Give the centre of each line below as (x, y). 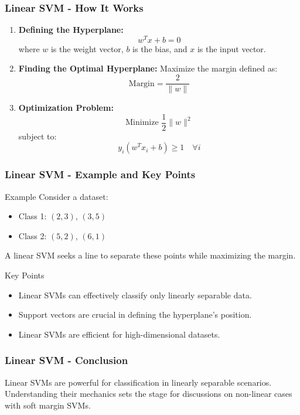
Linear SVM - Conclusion (67, 360)
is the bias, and (160, 48)
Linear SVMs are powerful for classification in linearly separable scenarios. (138, 382)
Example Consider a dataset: (57, 196)
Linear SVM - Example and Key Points (100, 174)
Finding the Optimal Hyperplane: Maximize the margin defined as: (148, 68)
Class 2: (33, 235)
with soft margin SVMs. (48, 405)
